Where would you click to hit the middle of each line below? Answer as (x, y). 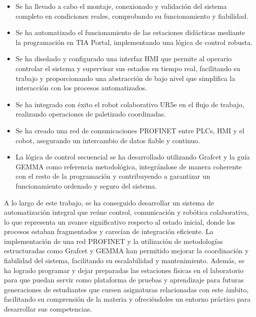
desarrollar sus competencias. (48, 309)
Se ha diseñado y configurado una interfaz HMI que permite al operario (124, 59)
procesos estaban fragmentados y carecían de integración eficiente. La (109, 231)
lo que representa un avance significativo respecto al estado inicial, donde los (120, 221)
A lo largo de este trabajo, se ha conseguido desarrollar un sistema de (109, 202)
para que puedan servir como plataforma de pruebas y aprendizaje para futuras (124, 280)
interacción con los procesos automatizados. (81, 88)
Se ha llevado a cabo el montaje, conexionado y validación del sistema (121, 6)
